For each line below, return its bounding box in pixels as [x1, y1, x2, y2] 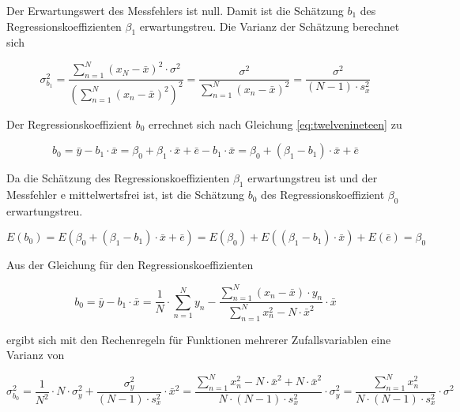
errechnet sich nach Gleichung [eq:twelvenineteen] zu [148, 115, 402, 132]
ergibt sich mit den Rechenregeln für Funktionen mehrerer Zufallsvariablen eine [6, 331, 391, 347]
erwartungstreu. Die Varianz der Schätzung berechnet [139, 17, 400, 34]
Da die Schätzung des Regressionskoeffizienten [6, 170, 230, 186]
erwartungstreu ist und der [247, 170, 378, 186]
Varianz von [6, 346, 65, 363]
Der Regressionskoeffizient [6, 115, 132, 132]
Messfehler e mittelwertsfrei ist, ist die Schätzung [6, 186, 245, 203]
